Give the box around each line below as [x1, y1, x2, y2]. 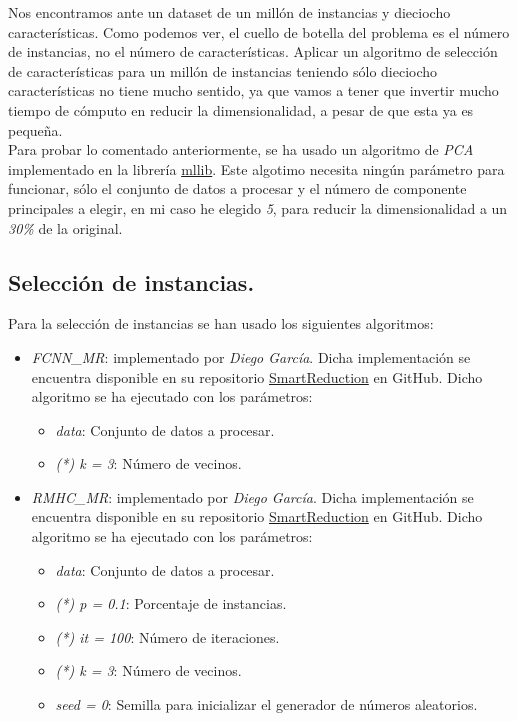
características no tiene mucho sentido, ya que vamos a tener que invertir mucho [8, 80, 499, 101]
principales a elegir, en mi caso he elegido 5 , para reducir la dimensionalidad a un [8, 197, 508, 218]
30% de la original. [8, 217, 123, 238]
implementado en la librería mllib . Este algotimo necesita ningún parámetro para [8, 158, 505, 179]
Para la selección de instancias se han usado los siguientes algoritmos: [8, 313, 434, 334]
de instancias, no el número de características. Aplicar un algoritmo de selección [8, 41, 498, 62]
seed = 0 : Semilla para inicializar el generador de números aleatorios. [55, 694, 478, 715]
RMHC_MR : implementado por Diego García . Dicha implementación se [31, 486, 474, 507]
